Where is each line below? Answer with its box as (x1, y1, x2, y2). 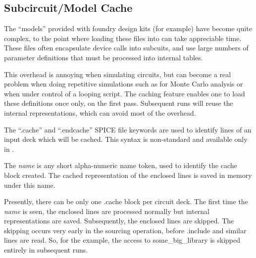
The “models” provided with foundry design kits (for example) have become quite (4, 23, 252, 34)
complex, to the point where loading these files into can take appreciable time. (4, 33, 242, 43)
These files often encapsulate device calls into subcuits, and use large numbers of (4, 43, 249, 53)
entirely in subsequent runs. (4, 245, 88, 255)
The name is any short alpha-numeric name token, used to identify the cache (4, 160, 237, 171)
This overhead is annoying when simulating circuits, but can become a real (4, 69, 231, 79)
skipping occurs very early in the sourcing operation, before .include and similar (4, 225, 247, 235)
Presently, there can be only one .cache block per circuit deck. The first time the (4, 196, 248, 207)
